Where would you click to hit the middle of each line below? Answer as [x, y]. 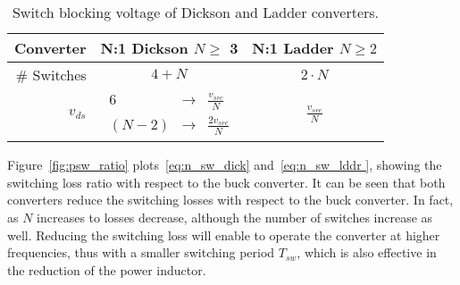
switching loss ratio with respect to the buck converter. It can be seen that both [226, 182]
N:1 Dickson [144, 48]
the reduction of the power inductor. [107, 269]
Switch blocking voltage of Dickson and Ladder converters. [196, 12]
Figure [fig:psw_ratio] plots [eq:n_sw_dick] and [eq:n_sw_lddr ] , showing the [225, 165]
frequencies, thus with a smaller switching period [141, 252]
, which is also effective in [367, 252]
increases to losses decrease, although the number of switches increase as [235, 217]
